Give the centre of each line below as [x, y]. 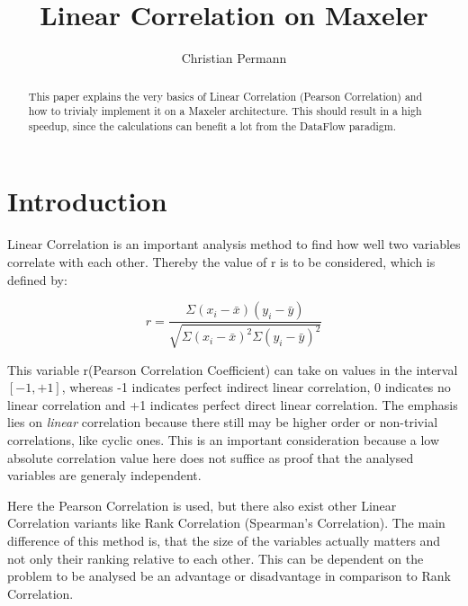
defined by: [37, 279]
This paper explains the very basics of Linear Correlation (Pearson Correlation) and [225, 96]
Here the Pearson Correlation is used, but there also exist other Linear [202, 505]
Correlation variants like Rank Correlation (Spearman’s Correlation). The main [226, 523]
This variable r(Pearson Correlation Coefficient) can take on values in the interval [233, 369]
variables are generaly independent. [104, 475]
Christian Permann [234, 58]
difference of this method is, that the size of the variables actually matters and [224, 540]
